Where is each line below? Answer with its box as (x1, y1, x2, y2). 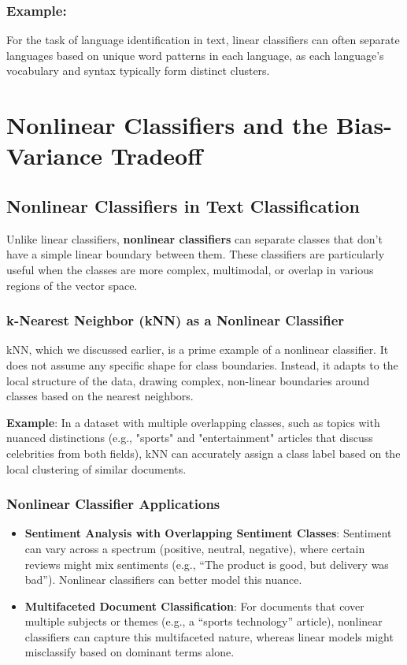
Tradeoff (110, 139, 203, 172)
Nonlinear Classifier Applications (6, 494, 220, 514)
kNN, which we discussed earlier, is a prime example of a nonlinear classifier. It (6, 341, 389, 358)
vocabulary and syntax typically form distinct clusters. (6, 62, 270, 79)
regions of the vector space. (6, 277, 138, 293)
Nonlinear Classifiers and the (6, 109, 328, 141)
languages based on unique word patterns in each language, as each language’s (6, 46, 384, 63)
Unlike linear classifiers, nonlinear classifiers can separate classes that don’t (6, 230, 383, 247)
